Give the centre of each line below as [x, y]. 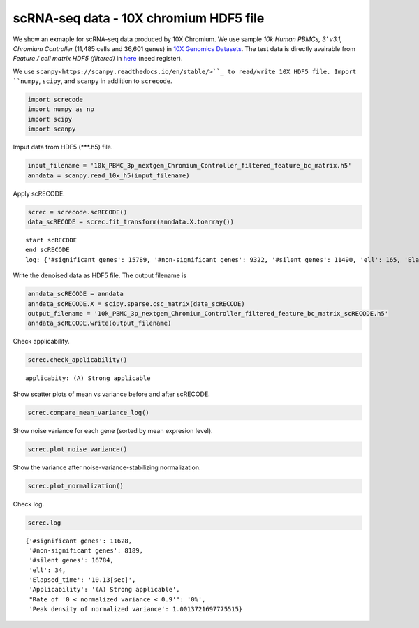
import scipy [50, 119]
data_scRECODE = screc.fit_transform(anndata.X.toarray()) [131, 221]
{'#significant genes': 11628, [79, 541]
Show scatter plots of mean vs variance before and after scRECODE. [112, 394]
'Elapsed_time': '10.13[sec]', [82, 580]
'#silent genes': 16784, [72, 560]
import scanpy [52, 129]
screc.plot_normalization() [75, 486]
